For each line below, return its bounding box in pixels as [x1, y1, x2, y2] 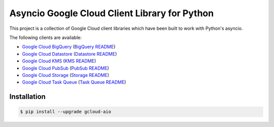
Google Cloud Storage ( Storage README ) [22, 72, 109, 78]
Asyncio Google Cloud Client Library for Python [9, 8, 214, 19]
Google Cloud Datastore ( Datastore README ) [22, 51, 117, 57]
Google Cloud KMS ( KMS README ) [22, 58, 96, 64]
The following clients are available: [9, 34, 82, 40]
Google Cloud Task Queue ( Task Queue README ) [22, 79, 126, 86]
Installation [9, 93, 46, 101]
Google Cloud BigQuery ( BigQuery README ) [22, 44, 116, 50]
